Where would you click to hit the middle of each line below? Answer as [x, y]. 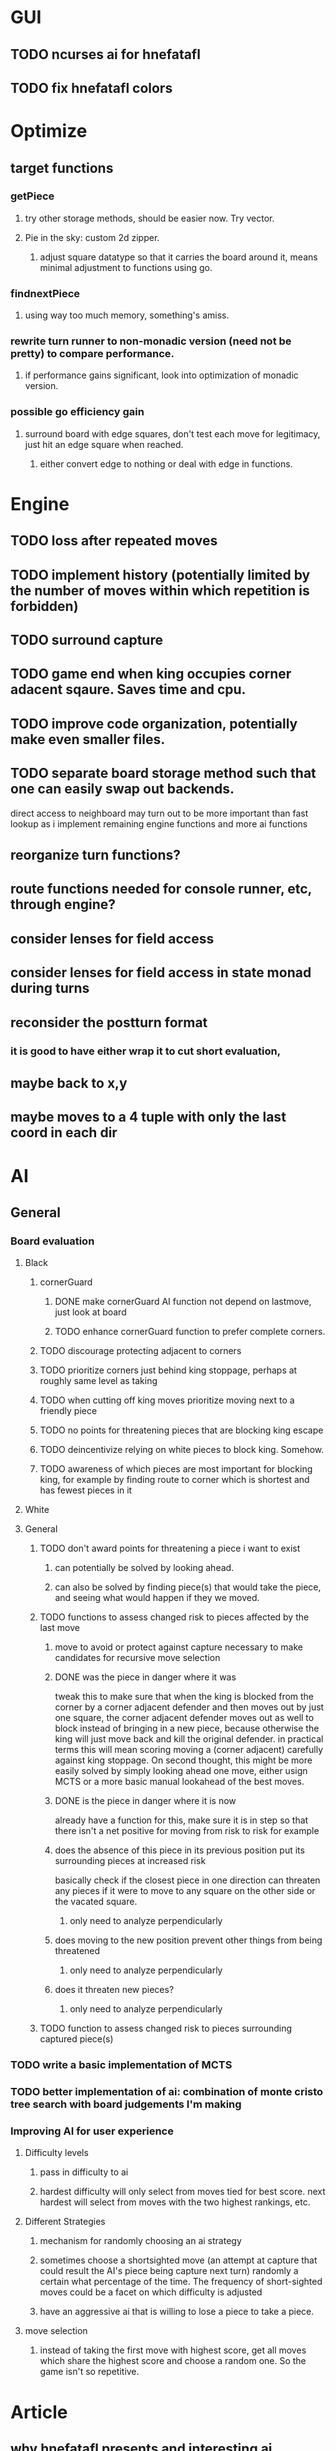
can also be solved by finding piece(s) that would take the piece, [188, 1587]
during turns [50, 988]
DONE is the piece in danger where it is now [145, 1801]
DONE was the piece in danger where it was [145, 1677]
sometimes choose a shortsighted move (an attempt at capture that [178, 2260]
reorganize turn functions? [96, 855]
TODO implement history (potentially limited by [160, 574]
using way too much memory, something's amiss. [127, 315]
